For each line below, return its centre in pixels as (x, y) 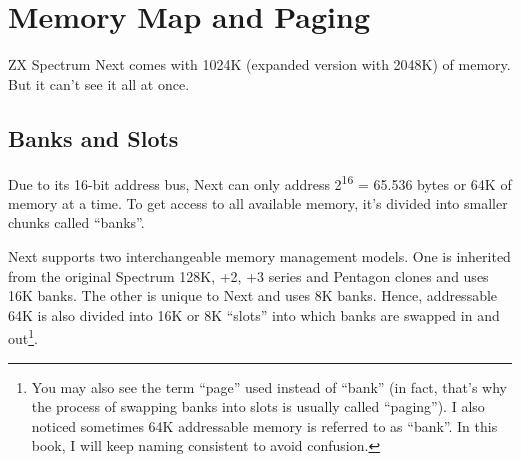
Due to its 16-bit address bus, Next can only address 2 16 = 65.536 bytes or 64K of (260, 182)
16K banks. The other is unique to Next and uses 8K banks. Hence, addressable (253, 295)
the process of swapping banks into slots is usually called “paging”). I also (258, 406)
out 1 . (23, 336)
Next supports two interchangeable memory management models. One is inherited (259, 255)
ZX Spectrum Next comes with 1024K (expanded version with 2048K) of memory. (259, 64)
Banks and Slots (93, 137)
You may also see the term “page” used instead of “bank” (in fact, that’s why (269, 386)
